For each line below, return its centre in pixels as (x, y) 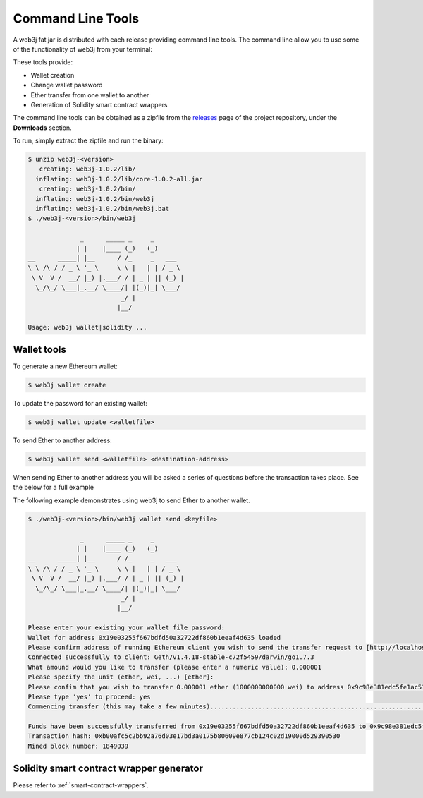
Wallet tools (40, 350)
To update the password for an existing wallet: (80, 404)
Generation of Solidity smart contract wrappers (99, 104)
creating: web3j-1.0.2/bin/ (88, 189)
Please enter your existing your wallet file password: (127, 628)
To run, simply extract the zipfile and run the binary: (88, 140)
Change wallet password (67, 85)
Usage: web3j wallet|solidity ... (87, 327)
